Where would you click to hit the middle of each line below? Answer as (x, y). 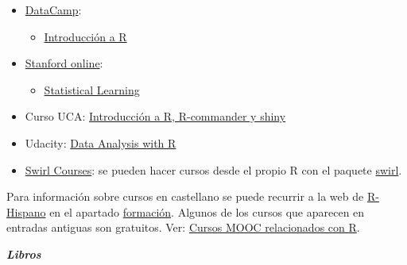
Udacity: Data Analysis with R (101, 142)
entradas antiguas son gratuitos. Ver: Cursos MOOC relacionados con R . (183, 227)
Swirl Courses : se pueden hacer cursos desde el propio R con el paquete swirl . (213, 169)
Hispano (26, 211)
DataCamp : (53, 10)
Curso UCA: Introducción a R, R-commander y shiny (155, 116)
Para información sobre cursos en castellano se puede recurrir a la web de (185, 196)
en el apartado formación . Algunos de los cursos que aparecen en (207, 211)
